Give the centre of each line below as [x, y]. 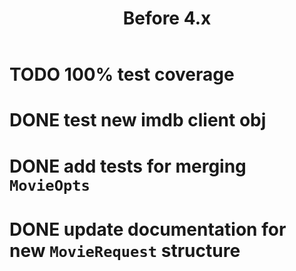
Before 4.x [167, 18]
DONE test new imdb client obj [138, 120]
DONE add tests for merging [128, 166]
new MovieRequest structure [125, 250]
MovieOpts [50, 185]
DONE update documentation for [148, 229]
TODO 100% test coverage [122, 74]
